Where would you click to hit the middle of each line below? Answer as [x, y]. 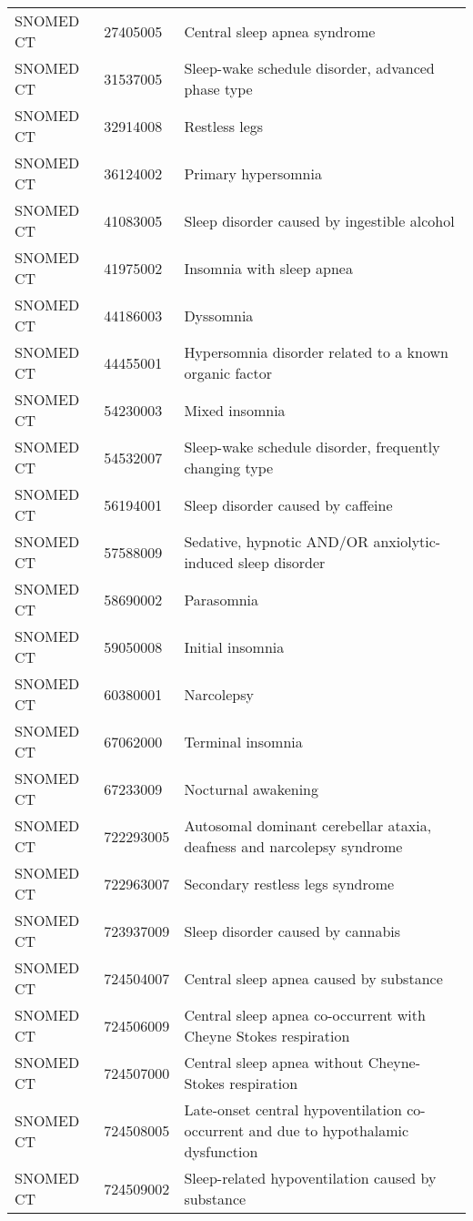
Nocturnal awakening [251, 789]
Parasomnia [221, 599]
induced [209, 562]
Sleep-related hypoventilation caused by [310, 1178]
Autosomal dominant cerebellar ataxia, [308, 825]
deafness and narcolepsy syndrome [293, 846]
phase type [218, 89]
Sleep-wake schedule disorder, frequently [312, 447]
